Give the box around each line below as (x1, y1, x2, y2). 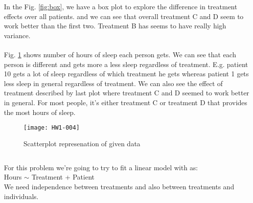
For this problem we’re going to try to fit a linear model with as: (4, 162, 198, 172)
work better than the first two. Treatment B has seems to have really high (4, 21, 227, 31)
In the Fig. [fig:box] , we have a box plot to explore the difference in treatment (4, 1, 237, 11)
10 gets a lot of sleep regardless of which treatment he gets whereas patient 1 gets (4, 68, 249, 79)
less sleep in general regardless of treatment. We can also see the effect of (4, 78, 223, 88)
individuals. (4, 191, 39, 201)
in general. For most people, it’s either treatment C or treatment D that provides (4, 97, 248, 107)
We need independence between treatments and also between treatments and (4, 181, 234, 191)
